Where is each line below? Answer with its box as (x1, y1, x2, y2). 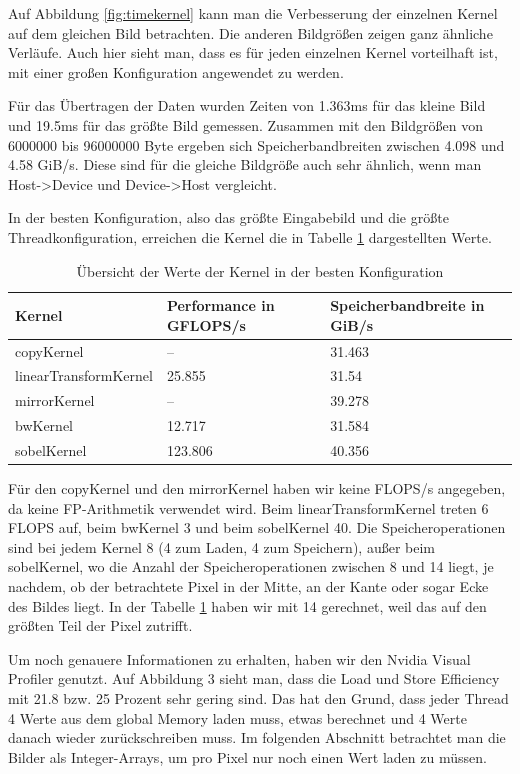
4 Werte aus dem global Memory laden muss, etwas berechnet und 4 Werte (8, 707, 467, 728)
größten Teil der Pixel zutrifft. (8, 615, 193, 636)
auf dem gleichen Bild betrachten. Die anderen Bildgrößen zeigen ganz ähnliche (8, 22, 493, 43)
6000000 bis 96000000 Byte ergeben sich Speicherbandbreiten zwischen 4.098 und (8, 134, 505, 155)
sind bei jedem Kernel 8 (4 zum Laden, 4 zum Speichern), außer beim (8, 536, 435, 557)
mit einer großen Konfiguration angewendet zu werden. (8, 61, 344, 82)
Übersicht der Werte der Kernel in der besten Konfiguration (76, 260, 444, 281)
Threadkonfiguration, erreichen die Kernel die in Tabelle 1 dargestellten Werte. (8, 226, 492, 247)
